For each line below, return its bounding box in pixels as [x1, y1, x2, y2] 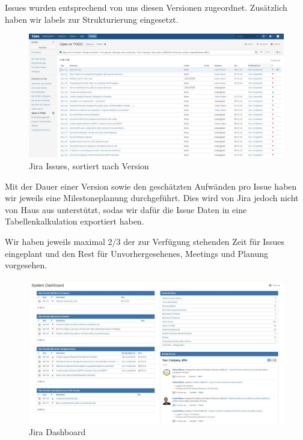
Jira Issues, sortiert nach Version [29, 159, 149, 172]
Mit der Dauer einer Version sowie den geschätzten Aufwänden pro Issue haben [5, 179, 297, 192]
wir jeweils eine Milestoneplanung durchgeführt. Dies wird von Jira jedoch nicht [5, 191, 299, 204]
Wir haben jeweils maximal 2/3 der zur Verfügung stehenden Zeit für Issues [5, 235, 284, 247]
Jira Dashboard [29, 426, 86, 438]
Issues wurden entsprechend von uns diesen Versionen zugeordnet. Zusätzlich [5, 1, 287, 13]
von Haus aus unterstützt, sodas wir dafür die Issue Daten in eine [5, 203, 247, 215]
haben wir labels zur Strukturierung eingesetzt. [5, 13, 179, 25]
